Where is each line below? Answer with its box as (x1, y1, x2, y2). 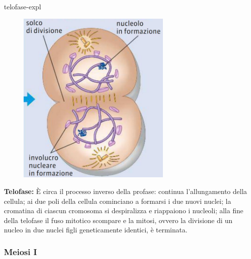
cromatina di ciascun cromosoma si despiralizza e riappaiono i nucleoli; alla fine (4, 205, 244, 216)
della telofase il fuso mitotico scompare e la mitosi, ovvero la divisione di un (4, 215, 233, 225)
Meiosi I (4, 245, 37, 258)
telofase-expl (4, 1, 41, 11)
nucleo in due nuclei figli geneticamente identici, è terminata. (4, 225, 188, 235)
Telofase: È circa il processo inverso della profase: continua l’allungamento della (4, 186, 247, 196)
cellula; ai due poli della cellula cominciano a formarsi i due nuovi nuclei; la (4, 195, 231, 206)
